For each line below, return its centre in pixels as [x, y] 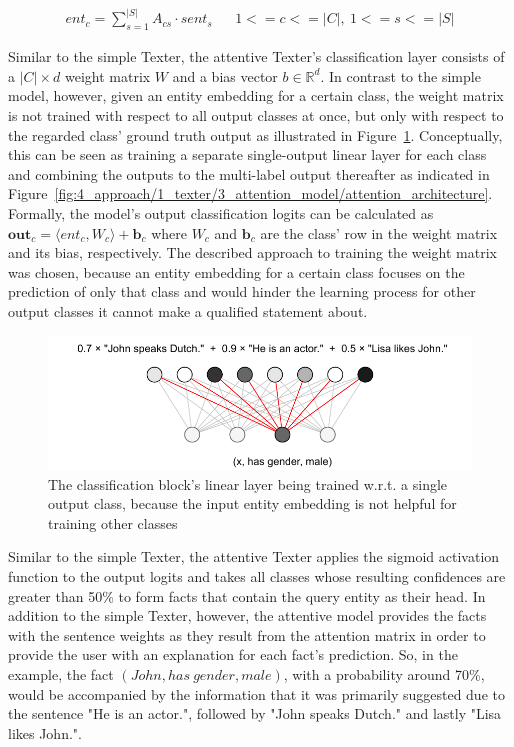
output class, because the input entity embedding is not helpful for [252, 503]
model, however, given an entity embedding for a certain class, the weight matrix [256, 95]
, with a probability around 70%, [384, 673]
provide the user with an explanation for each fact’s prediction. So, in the [233, 654]
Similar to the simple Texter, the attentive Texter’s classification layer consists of [256, 56]
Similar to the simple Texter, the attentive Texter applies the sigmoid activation [254, 556]
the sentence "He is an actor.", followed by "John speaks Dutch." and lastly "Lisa [255, 713]
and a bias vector [225, 75]
